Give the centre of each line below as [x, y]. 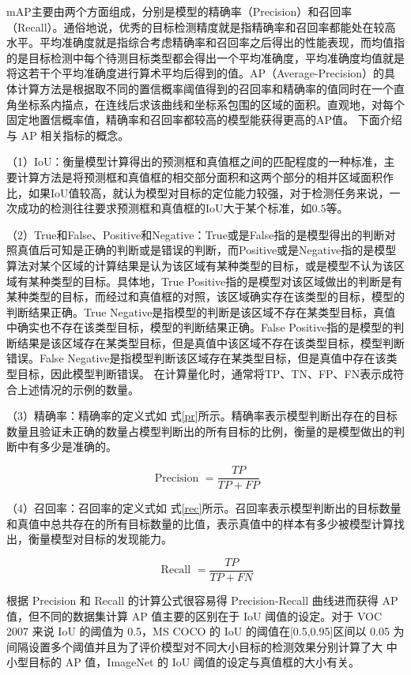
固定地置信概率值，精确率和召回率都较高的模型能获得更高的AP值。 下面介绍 [204, 120]
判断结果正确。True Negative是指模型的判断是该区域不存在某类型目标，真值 [201, 311]
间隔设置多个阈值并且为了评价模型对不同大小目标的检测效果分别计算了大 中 [202, 646]
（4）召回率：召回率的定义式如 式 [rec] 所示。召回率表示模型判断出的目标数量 [204, 508]
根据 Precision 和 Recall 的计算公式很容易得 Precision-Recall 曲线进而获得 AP [202, 600]
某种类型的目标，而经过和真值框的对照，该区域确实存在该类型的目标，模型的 [205, 296]
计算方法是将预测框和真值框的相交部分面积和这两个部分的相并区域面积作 [205, 176]
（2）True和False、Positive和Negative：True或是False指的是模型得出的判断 [196, 234]
